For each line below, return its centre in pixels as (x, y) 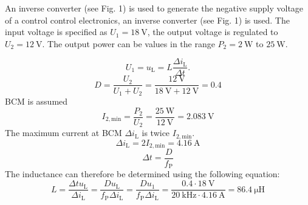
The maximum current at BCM (63, 133)
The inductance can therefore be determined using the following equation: (142, 174)
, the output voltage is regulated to (213, 32)
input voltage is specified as (56, 32)
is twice (156, 133)
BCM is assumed (36, 101)
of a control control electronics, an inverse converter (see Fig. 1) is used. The (147, 20)
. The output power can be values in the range (128, 43)
